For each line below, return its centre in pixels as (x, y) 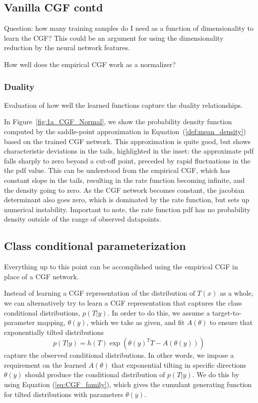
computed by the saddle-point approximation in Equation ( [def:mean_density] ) (125, 131)
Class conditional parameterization (95, 246)
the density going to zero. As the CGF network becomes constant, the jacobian (124, 190)
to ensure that (231, 322)
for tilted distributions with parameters (64, 394)
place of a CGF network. (41, 276)
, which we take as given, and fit (135, 322)
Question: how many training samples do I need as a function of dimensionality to (129, 28)
